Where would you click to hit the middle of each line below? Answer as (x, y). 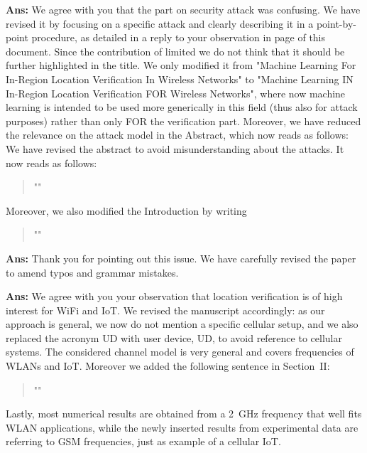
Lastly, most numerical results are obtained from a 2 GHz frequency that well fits (184, 414)
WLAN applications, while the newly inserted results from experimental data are (182, 427)
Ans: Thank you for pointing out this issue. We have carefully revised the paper (181, 258)
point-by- (336, 23)
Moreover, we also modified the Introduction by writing (126, 210)
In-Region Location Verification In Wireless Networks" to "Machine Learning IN (180, 79)
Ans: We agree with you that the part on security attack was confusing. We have (183, 9)
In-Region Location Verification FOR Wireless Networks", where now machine (176, 93)
